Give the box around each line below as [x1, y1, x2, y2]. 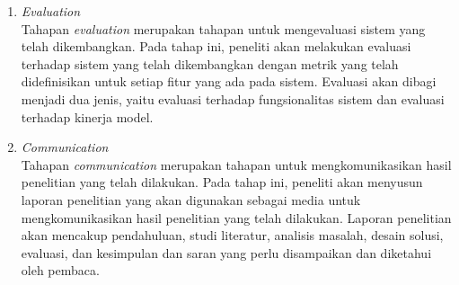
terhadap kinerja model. [21, 107, 154, 126]
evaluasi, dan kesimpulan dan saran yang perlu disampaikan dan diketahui [21, 243, 432, 262]
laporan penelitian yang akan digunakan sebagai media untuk [21, 190, 361, 209]
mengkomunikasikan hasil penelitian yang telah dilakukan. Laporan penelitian [21, 208, 452, 227]
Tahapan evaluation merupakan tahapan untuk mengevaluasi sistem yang [21, 19, 426, 38]
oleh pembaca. [21, 261, 100, 280]
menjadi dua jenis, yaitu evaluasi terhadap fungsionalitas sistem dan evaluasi [21, 89, 445, 108]
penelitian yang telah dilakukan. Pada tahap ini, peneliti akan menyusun [21, 173, 423, 191]
